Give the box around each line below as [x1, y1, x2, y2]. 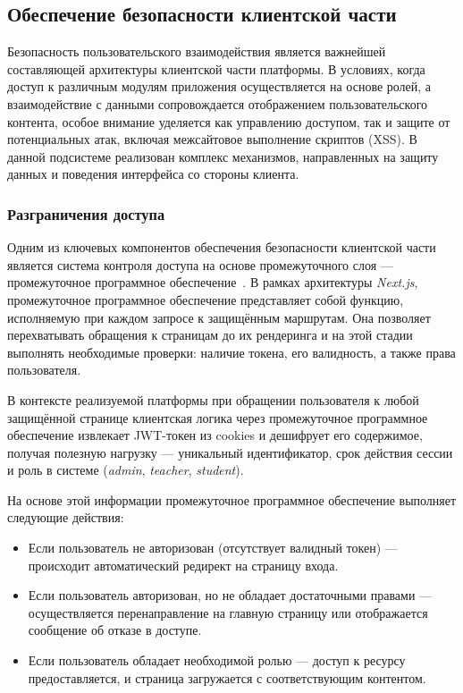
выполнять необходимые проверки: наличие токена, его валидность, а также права [7, 342, 456, 361]
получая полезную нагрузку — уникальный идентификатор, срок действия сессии [7, 443, 453, 461]
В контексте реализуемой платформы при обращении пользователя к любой [7, 390, 419, 409]
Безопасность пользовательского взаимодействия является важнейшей [7, 42, 386, 61]
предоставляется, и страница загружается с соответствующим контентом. [28, 668, 426, 687]
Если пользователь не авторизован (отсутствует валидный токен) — [28, 538, 398, 557]
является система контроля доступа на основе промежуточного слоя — [7, 255, 393, 274]
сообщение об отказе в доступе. [28, 621, 202, 639]
